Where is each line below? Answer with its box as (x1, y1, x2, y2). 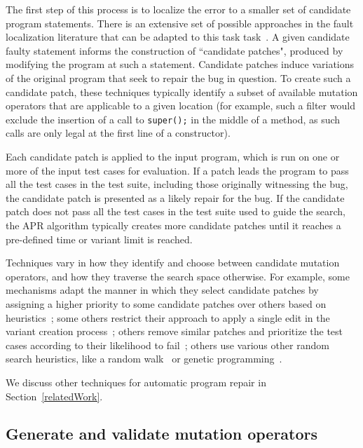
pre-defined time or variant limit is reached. (6, 231, 193, 246)
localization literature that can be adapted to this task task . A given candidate (6, 29, 350, 44)
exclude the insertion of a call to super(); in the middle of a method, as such (6, 111, 341, 126)
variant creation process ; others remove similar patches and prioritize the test (6, 324, 343, 339)
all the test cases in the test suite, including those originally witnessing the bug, (6, 177, 348, 191)
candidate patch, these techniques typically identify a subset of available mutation (6, 84, 358, 99)
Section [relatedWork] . (6, 388, 103, 403)
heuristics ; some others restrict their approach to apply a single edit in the (6, 310, 330, 325)
